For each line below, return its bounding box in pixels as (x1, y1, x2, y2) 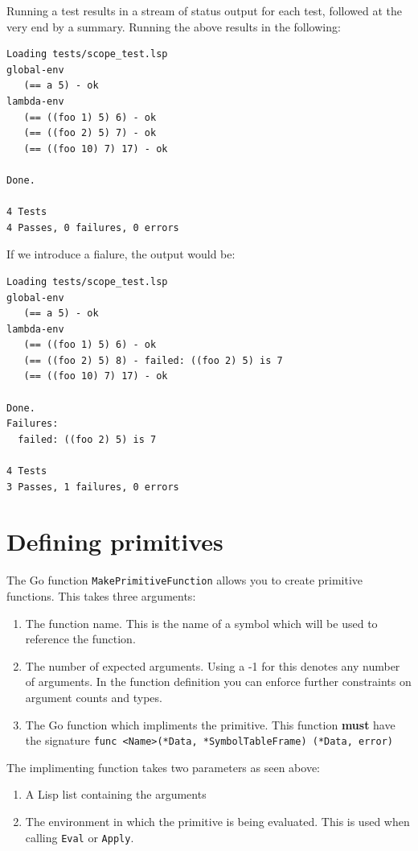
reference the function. (25, 630, 136, 647)
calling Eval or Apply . (25, 828, 134, 845)
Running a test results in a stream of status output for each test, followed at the (6, 2, 402, 19)
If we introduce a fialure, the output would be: (6, 246, 236, 262)
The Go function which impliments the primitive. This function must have (25, 716, 395, 733)
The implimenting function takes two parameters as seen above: (6, 758, 321, 775)
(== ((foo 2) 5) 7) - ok (23, 127, 157, 139)
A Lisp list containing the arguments (25, 786, 207, 803)
